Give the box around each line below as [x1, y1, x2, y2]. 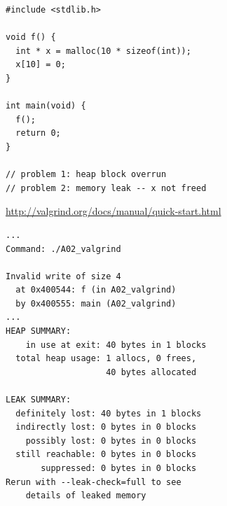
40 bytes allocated [106, 367, 197, 377]
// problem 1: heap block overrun [6, 169, 167, 180]
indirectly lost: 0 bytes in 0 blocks [15, 422, 197, 433]
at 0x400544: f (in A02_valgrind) [15, 285, 177, 295]
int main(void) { [6, 101, 86, 111]
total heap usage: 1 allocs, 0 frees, [15, 353, 197, 364]
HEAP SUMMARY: [6, 326, 71, 337]
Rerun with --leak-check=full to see [6, 477, 181, 487]
